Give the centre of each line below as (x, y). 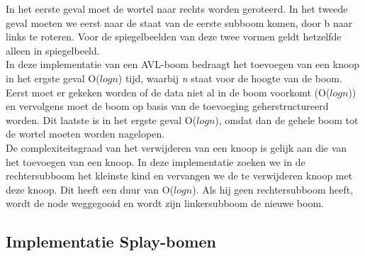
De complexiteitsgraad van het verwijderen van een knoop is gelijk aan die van (176, 147)
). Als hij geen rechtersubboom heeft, (273, 189)
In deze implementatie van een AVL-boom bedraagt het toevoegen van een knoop (183, 64)
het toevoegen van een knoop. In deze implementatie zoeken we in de (156, 161)
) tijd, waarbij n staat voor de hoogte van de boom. (230, 78)
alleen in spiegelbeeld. (53, 50)
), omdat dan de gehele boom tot (287, 119)
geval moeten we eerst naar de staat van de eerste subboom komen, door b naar (179, 22)
